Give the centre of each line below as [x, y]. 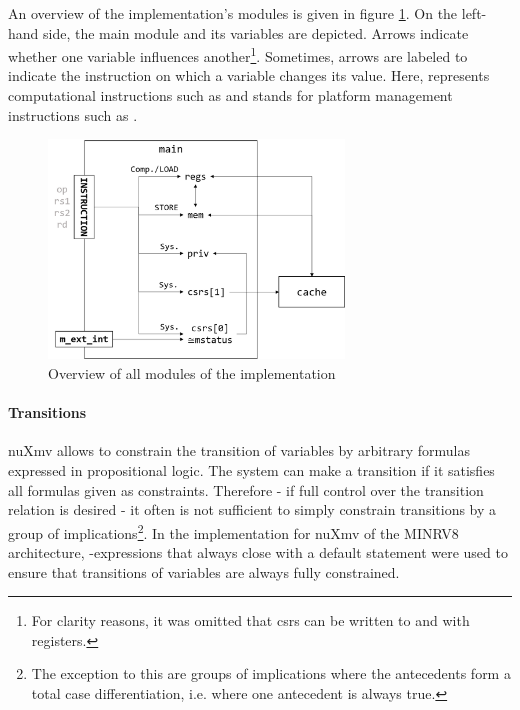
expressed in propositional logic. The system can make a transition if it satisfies [251, 470]
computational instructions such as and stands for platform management [230, 95]
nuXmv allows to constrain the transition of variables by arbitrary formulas [239, 450]
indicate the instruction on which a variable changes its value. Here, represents [249, 75]
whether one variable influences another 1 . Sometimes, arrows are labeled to [238, 54]
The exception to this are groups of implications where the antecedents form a [271, 673]
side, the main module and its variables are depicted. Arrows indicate [256, 32]
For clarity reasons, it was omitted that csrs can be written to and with [250, 620]
